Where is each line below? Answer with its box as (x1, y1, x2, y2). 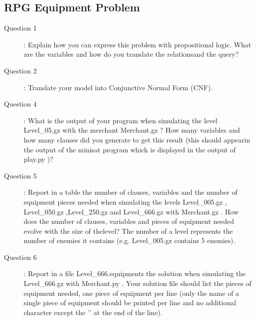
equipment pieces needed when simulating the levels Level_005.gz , (24, 196, 227, 207)
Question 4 (4, 99, 37, 109)
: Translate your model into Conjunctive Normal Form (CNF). (24, 82, 213, 92)
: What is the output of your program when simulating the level (24, 115, 217, 125)
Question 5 (4, 170, 37, 180)
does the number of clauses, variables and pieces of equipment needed (24, 216, 234, 226)
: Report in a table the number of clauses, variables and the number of (24, 187, 238, 197)
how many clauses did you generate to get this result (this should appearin (24, 134, 250, 144)
